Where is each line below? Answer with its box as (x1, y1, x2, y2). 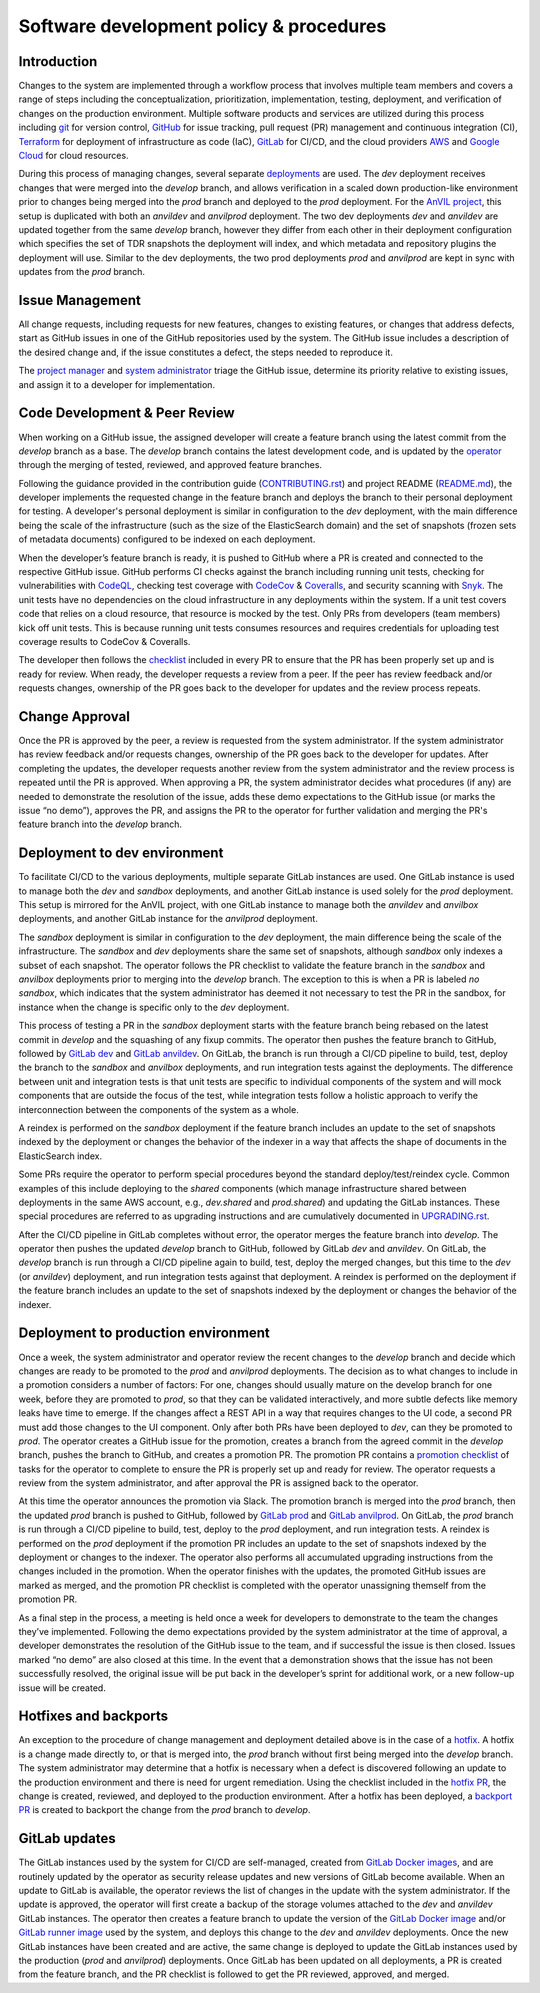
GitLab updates (18, 1830, 116, 1847)
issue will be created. (18, 1681, 107, 1694)
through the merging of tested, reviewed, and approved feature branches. (18, 459, 323, 471)
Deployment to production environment (18, 1325, 270, 1342)
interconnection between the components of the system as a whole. (18, 1103, 299, 1115)
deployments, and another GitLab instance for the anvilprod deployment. (18, 913, 319, 925)
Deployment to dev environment (18, 845, 224, 862)
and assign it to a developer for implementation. (18, 378, 215, 390)
